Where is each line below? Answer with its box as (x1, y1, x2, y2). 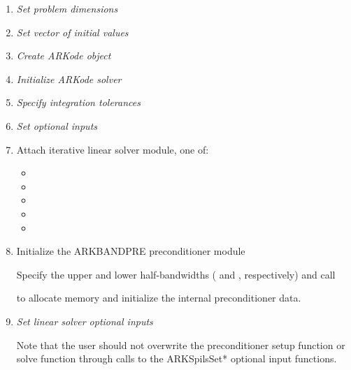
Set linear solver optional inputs (16, 313, 153, 328)
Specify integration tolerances (16, 95, 141, 110)
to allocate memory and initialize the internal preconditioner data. (16, 290, 301, 305)
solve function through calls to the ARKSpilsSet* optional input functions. (16, 351, 337, 366)
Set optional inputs (16, 118, 98, 133)
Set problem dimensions (16, 1, 118, 15)
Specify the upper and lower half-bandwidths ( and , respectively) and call (16, 267, 336, 281)
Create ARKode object (16, 48, 111, 63)
